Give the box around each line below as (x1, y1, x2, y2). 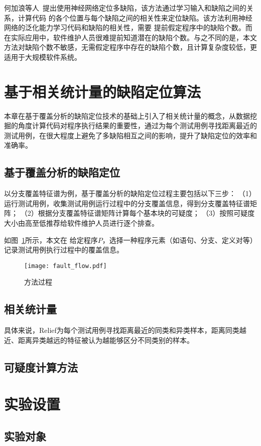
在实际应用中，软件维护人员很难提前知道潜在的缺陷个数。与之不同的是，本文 (4, 32, 257, 42)
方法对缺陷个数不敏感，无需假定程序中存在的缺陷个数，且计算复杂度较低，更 (4, 42, 257, 52)
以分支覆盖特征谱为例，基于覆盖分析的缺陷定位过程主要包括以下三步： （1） (4, 188, 256, 199)
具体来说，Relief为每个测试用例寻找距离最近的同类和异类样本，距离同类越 (4, 325, 246, 335)
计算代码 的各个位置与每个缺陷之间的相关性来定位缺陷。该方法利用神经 (18, 12, 252, 23)
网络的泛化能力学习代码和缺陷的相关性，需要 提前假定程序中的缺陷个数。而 (4, 22, 252, 33)
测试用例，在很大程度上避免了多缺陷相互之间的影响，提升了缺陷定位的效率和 (4, 130, 257, 140)
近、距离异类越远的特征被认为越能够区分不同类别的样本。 (4, 334, 194, 345)
